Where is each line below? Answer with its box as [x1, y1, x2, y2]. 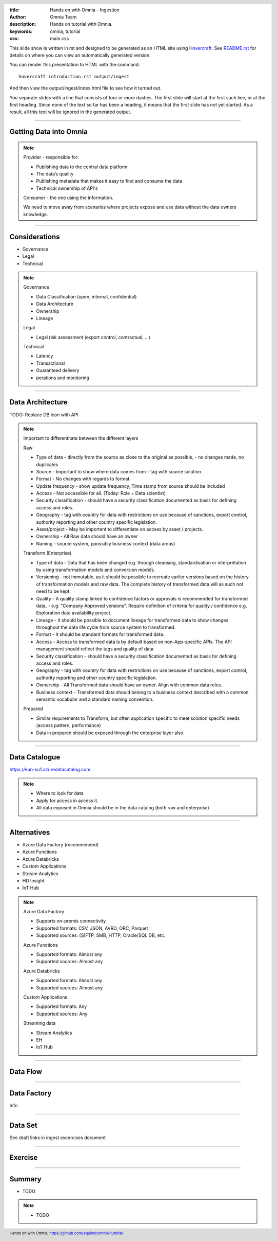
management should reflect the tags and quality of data [36, 646, 154, 652]
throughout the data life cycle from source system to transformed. [36, 624, 176, 630]
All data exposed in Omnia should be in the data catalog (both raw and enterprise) [36, 805, 210, 811]
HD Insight [22, 877, 45, 883]
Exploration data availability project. [36, 610, 112, 616]
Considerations [9, 232, 60, 241]
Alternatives [9, 828, 50, 837]
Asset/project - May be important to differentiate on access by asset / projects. [36, 526, 204, 533]
